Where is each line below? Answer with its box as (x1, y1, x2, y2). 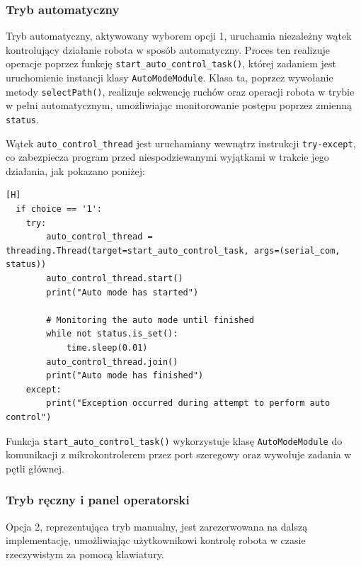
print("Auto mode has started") (46, 287, 199, 298)
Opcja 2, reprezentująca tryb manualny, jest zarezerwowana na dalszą (6, 519, 308, 533)
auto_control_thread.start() (46, 273, 183, 284)
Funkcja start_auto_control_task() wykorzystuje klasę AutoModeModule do (6, 433, 343, 448)
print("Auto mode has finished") (46, 370, 204, 381)
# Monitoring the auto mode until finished (46, 315, 254, 325)
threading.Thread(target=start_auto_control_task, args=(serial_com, (6, 245, 340, 256)
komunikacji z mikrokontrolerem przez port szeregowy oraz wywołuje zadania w (6, 447, 352, 462)
